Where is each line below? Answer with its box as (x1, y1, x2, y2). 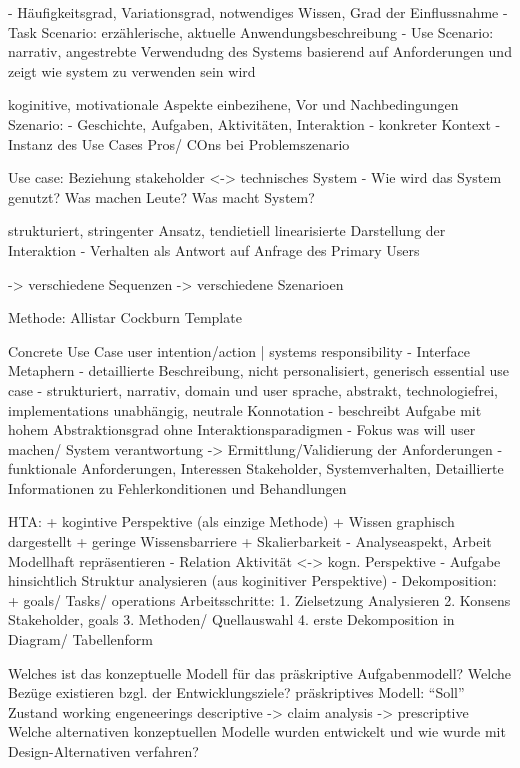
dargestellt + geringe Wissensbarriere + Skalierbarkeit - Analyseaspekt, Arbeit (8, 531, 492, 552)
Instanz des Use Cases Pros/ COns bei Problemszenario (8, 133, 350, 154)
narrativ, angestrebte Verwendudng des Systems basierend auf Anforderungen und (8, 41, 512, 62)
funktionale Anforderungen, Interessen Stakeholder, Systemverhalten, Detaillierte (8, 458, 504, 479)
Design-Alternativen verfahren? (8, 741, 199, 761)
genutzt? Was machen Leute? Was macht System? (8, 186, 315, 207)
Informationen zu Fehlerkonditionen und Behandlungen (8, 477, 347, 498)
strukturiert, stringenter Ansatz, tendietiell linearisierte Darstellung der (8, 220, 446, 241)
